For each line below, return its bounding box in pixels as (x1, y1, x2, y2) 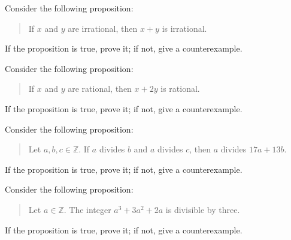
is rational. (160, 82, 200, 95)
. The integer (63, 203, 111, 215)
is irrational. (162, 22, 207, 34)
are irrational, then (68, 22, 138, 34)
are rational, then (68, 82, 132, 95)
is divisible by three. (165, 203, 240, 215)
